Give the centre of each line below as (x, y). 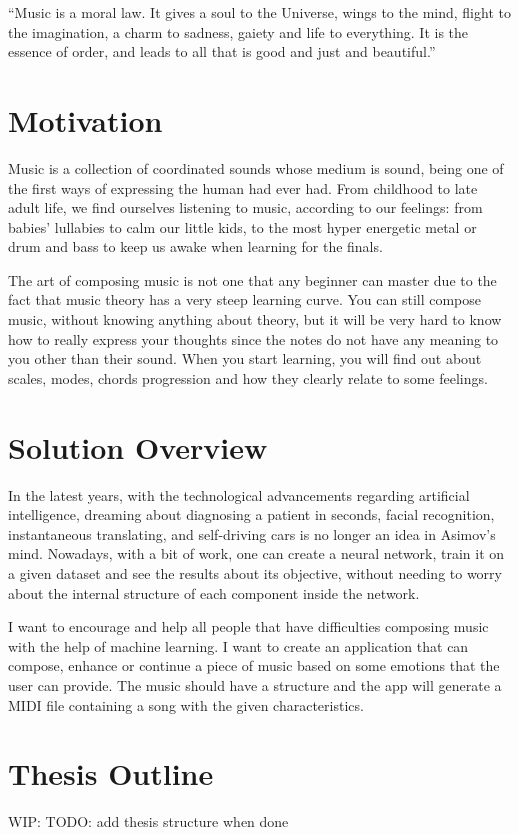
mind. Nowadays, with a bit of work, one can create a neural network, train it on (256, 553)
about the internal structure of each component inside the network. (214, 592)
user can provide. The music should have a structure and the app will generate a (255, 684)
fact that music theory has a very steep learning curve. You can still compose (245, 299)
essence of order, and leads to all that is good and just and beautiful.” (222, 51)
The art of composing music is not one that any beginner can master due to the (252, 279)
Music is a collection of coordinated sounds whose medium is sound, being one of (256, 167)
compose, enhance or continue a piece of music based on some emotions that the (254, 665)
